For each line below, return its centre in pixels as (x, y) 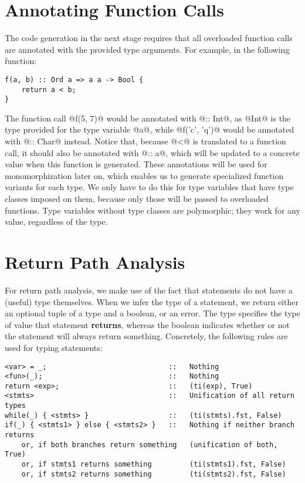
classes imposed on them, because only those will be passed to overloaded (137, 199)
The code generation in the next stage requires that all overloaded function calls (149, 38)
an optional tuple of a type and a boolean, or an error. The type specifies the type (152, 313)
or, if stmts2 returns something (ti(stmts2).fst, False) (154, 474)
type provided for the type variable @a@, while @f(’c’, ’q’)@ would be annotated (150, 129)
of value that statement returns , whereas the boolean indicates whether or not (147, 324)
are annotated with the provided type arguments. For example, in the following (147, 49)
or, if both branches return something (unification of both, (150, 445)
